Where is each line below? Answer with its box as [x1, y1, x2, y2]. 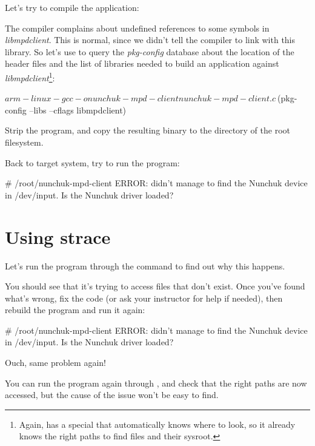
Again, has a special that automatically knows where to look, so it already [19, 417, 296, 430]
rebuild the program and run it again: [5, 303, 145, 316]
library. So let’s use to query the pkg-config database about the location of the [5, 45, 294, 58]
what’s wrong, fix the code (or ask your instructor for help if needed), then [5, 291, 283, 304]
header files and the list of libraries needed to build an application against [5, 57, 279, 70]
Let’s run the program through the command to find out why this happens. [5, 259, 285, 272]
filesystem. [5, 136, 44, 148]
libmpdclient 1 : [5, 69, 55, 84]
